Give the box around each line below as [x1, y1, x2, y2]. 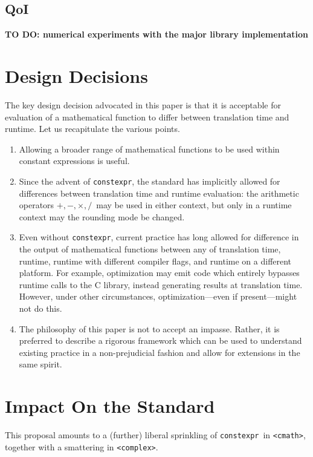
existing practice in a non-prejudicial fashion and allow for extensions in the [19, 346, 300, 358]
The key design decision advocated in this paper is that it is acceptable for [5, 98, 282, 111]
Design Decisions [5, 63, 148, 88]
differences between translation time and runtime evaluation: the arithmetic [19, 186, 299, 199]
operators [19, 199, 54, 211]
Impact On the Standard [5, 393, 215, 418]
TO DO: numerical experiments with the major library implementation [5, 28, 308, 41]
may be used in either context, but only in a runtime [96, 199, 292, 211]
